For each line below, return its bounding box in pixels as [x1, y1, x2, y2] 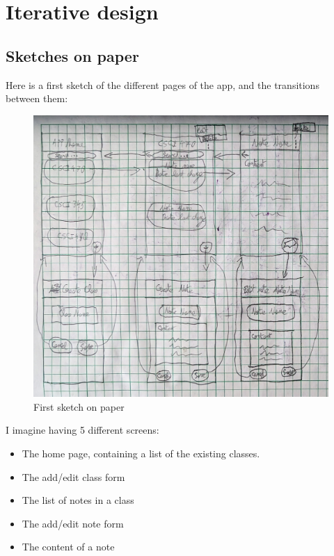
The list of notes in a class [22, 493, 134, 507]
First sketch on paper [33, 399, 125, 414]
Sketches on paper [6, 44, 139, 66]
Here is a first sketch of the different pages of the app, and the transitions [6, 77, 319, 92]
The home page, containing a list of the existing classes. [22, 445, 260, 460]
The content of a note [22, 539, 115, 554]
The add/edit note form [22, 516, 124, 530]
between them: [6, 91, 68, 106]
